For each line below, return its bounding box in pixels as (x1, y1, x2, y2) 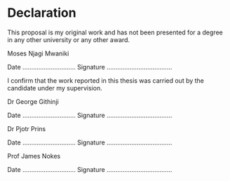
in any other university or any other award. (7, 35, 130, 43)
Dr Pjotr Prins (7, 124, 46, 133)
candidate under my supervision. (7, 83, 103, 92)
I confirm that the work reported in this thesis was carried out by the (7, 76, 205, 85)
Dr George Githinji (7, 97, 60, 106)
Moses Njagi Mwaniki (7, 49, 69, 58)
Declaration (7, 5, 76, 21)
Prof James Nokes (7, 152, 61, 160)
